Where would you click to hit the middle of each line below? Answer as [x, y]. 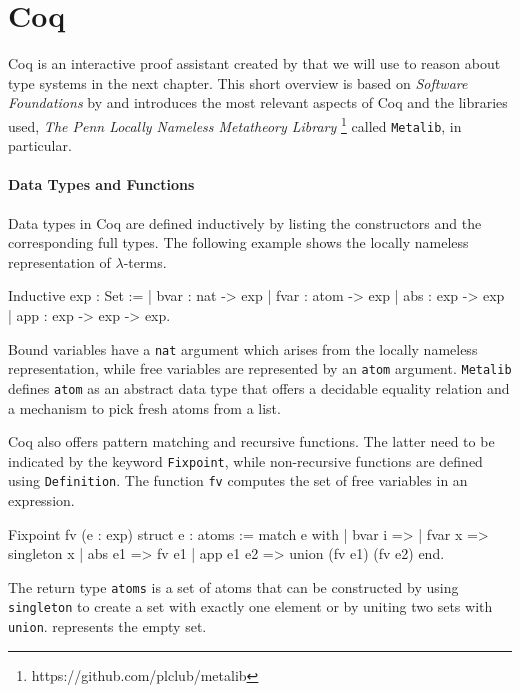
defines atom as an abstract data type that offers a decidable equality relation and [259, 387]
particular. [40, 145]
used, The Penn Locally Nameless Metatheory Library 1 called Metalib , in [235, 124]
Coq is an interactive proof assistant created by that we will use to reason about [254, 63]
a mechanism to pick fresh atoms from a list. [144, 407]
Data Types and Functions [101, 184]
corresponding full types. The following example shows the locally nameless [238, 242]
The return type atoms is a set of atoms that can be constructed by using [233, 586]
